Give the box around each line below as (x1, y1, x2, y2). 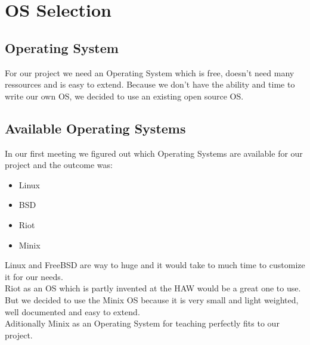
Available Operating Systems (5, 119, 186, 137)
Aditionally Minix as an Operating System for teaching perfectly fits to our (5, 317, 280, 330)
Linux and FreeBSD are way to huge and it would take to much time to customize (5, 259, 305, 271)
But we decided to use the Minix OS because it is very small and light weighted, (5, 293, 299, 306)
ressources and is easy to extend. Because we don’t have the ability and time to (5, 78, 295, 91)
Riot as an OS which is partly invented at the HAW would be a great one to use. (5, 282, 301, 294)
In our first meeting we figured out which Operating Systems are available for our (5, 147, 303, 159)
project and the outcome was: (5, 158, 113, 171)
